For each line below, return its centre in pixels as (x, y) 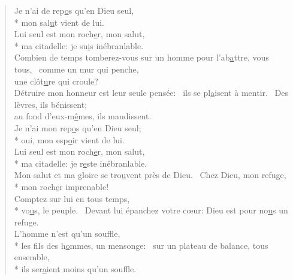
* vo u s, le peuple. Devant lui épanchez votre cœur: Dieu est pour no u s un (151, 210)
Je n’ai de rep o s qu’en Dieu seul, (74, 10)
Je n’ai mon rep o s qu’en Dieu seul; (78, 127)
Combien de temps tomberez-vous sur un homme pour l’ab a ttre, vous (141, 57)
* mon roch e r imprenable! (61, 186)
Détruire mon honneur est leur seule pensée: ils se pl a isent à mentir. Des (151, 93)
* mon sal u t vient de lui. (59, 22)
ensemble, (32, 257)
